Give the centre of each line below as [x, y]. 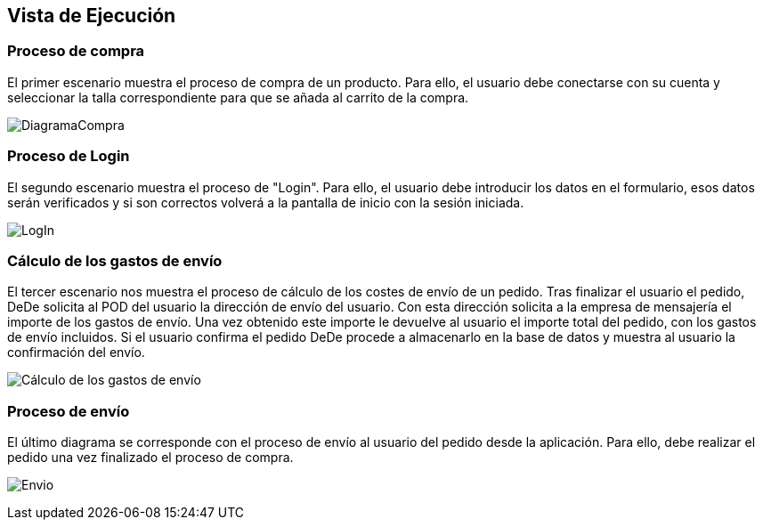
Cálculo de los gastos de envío [115, 260]
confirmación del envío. [76, 353]
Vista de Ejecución [92, 16]
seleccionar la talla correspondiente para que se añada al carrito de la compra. [238, 97]
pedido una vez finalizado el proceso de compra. [150, 458]
